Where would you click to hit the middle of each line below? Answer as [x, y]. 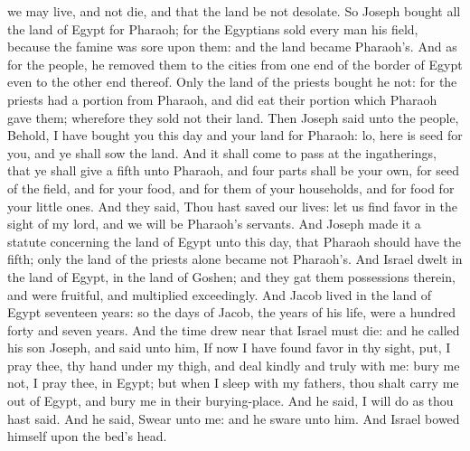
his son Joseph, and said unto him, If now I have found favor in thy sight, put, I [229, 348]
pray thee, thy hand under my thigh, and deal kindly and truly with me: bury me [234, 365]
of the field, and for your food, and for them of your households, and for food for [231, 188]
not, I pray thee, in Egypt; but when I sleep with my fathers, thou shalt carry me [233, 383]
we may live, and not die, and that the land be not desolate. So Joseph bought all [234, 11]
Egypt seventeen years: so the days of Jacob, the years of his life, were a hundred [232, 312]
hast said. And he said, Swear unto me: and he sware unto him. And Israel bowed [234, 418]
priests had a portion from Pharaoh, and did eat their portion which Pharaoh [222, 99]
